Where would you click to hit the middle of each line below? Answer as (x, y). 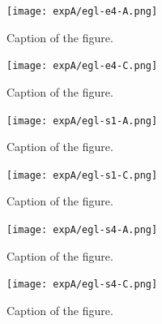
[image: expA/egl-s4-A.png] (82, 230)
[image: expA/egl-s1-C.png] (82, 175)
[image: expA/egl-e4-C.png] (82, 66)
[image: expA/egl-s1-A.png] (82, 121)
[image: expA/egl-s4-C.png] (82, 285)
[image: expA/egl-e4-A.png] (82, 11)
